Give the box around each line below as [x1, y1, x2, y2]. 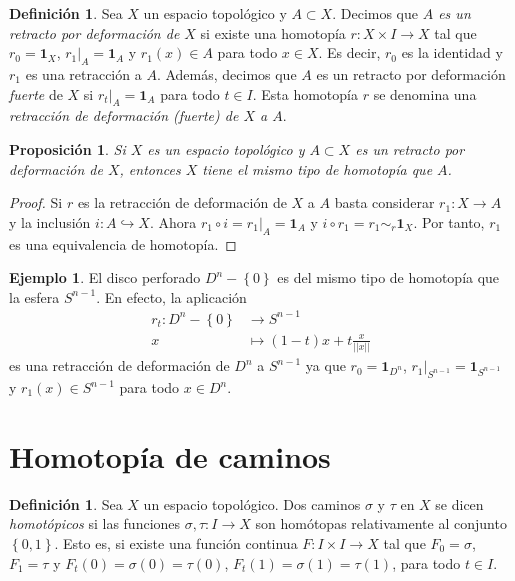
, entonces [119, 158, 181, 179]
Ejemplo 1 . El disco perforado [9, 267, 201, 288]
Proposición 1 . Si [9, 138, 126, 159]
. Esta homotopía [252, 83, 358, 104]
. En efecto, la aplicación [96, 286, 247, 307]
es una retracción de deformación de [9, 355, 230, 376]
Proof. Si [9, 192, 63, 213]
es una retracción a [25, 63, 142, 84]
